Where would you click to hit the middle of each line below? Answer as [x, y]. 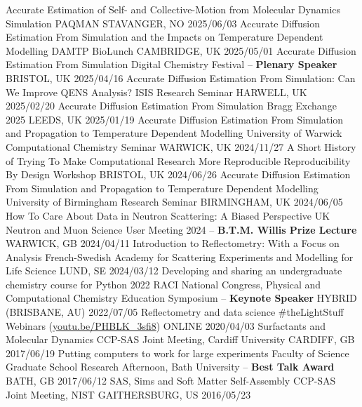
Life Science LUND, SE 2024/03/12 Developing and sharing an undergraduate [174, 271]
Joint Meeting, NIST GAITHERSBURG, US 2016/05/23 [128, 394]
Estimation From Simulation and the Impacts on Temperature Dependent [165, 37]
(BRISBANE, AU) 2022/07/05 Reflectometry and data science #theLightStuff [175, 312]
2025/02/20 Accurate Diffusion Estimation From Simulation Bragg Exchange [171, 106]
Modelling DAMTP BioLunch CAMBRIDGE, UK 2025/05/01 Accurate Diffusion [181, 50]
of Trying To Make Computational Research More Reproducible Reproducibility [178, 160]
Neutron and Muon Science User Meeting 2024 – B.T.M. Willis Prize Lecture [181, 229]
